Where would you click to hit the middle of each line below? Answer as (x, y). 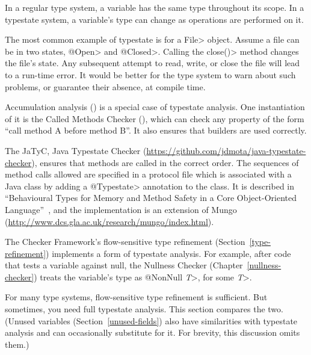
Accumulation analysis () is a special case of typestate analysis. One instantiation (155, 107)
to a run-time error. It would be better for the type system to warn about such (150, 74)
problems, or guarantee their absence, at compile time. (105, 86)
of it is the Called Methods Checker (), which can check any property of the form (155, 118)
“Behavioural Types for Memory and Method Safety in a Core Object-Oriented (151, 198)
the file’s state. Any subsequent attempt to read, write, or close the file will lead (152, 63)
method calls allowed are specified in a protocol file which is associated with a (148, 174)
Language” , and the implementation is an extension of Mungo (121, 209)
